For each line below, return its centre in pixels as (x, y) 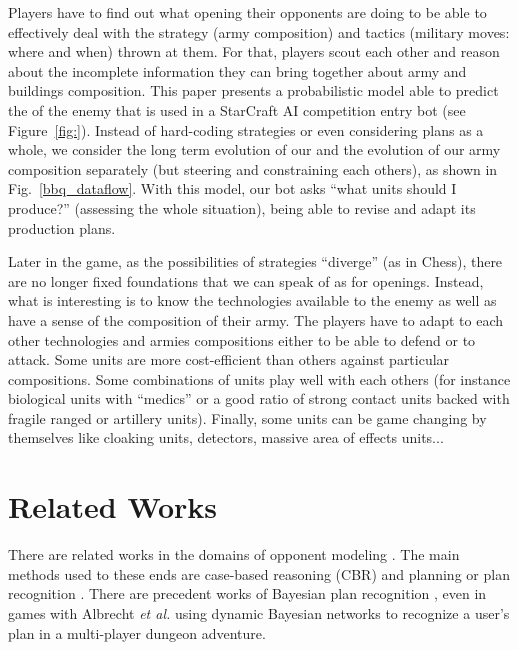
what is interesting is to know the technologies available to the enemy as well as (252, 300)
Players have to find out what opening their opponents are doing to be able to (247, 12)
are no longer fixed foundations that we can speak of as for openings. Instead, (246, 280)
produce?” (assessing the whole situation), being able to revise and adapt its (242, 207)
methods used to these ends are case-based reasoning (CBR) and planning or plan (259, 573)
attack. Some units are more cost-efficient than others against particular (229, 359)
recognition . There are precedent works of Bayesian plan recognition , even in (247, 593)
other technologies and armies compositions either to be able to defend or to (242, 339)
